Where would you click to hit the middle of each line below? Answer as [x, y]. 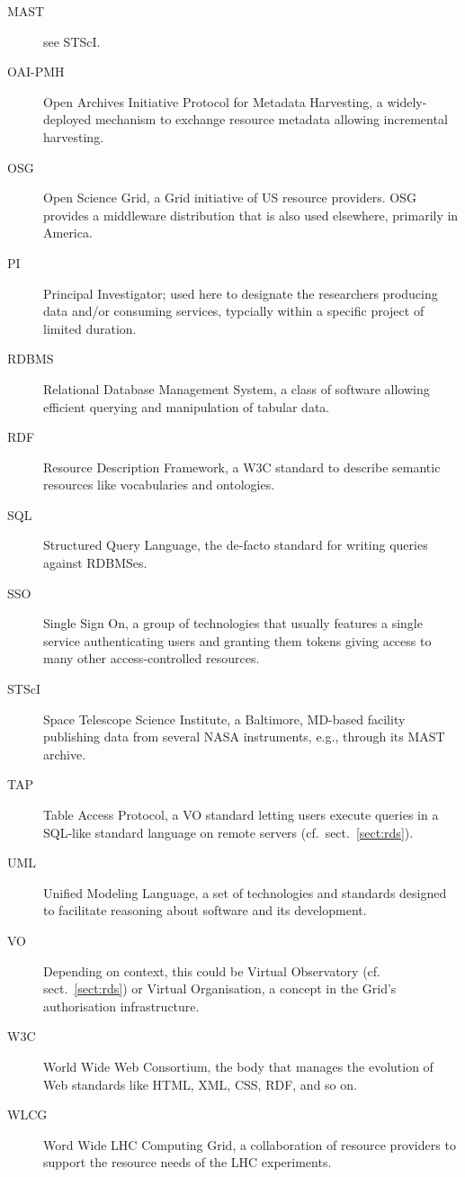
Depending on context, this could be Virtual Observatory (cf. [212, 970]
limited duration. [90, 328]
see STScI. [72, 41]
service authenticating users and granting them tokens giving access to [237, 640]
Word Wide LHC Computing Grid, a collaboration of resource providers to [250, 1144]
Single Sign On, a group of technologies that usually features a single [233, 623]
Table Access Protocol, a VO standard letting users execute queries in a [241, 814]
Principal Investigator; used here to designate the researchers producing [241, 293]
